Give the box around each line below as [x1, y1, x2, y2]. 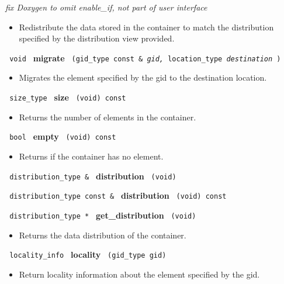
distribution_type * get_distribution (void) [9, 209, 196, 221]
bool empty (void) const [9, 130, 116, 143]
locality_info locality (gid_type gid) [9, 248, 167, 261]
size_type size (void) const [9, 91, 126, 103]
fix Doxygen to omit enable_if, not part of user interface [5, 1, 207, 13]
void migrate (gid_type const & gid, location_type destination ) [9, 51, 281, 64]
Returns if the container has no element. [19, 150, 164, 162]
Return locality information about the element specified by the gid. [19, 268, 260, 280]
